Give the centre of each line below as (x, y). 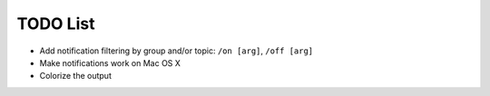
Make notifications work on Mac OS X (110, 62)
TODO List (56, 24)
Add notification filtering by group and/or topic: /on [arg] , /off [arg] (176, 51)
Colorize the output (76, 76)
